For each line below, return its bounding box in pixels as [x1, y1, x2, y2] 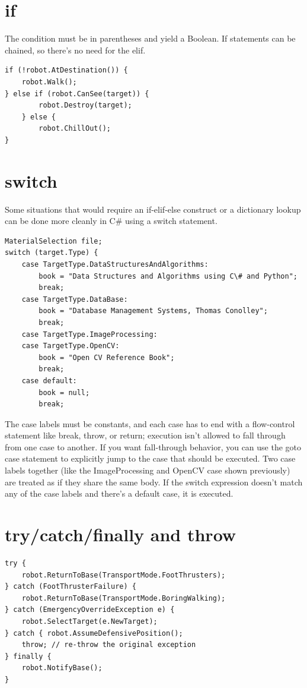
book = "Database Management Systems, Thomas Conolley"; [39, 307, 268, 315]
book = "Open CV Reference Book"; [39, 353, 175, 362]
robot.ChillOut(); [39, 124, 111, 133]
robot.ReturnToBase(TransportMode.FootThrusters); [21, 570, 226, 579]
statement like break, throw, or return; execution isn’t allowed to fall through [5, 429, 286, 441]
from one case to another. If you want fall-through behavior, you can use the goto [5, 440, 302, 453]
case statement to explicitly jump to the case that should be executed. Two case [5, 452, 296, 465]
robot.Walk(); [21, 77, 77, 86]
